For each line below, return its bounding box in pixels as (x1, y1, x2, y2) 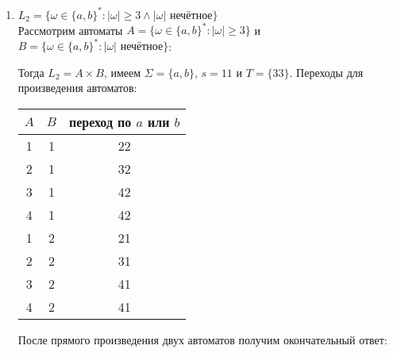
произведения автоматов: (17, 79, 137, 96)
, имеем (103, 63, 141, 80)
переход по (68, 112, 132, 131)
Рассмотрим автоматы (17, 21, 123, 37)
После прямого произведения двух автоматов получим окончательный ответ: (17, 331, 387, 347)
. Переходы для (289, 63, 364, 80)
